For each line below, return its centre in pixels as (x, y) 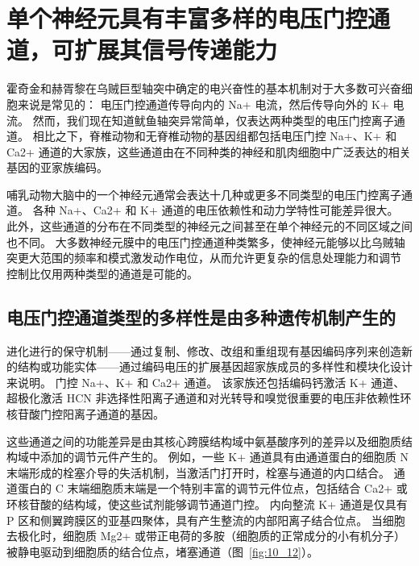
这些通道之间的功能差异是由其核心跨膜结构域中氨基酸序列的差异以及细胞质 (204, 441)
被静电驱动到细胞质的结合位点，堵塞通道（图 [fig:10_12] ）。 (162, 551)
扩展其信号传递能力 (176, 50)
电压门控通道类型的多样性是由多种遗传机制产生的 (201, 316)
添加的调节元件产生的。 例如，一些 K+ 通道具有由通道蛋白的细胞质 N (224, 457)
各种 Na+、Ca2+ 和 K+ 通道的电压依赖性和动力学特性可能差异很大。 (216, 210)
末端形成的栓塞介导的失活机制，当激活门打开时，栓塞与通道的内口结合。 (198, 472)
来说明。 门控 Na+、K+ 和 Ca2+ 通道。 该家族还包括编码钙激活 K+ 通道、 (206, 382)
